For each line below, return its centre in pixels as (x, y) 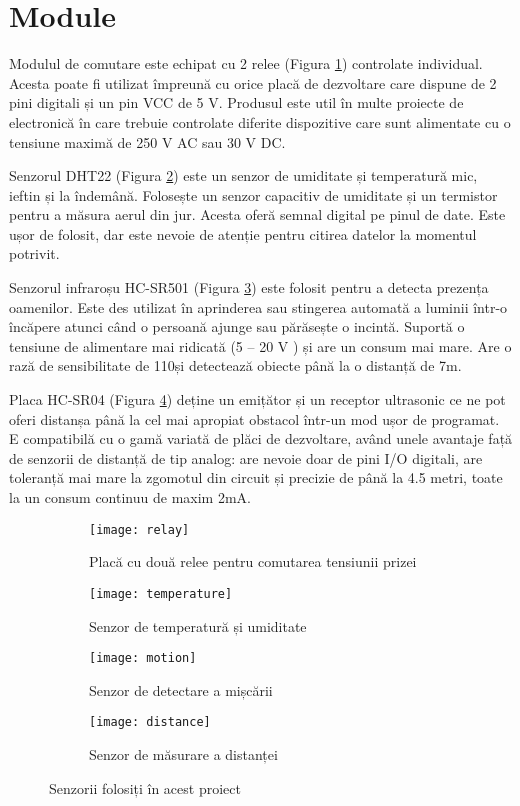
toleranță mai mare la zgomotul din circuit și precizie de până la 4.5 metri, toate (256, 477)
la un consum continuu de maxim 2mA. (130, 497)
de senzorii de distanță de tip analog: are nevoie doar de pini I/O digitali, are (246, 457)
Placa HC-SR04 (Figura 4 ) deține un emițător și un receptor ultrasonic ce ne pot (257, 399)
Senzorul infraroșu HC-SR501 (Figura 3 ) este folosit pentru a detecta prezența (249, 287)
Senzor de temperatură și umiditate (198, 625)
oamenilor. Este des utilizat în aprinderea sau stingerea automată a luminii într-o (258, 306)
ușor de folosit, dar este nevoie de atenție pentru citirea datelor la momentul (243, 233)
